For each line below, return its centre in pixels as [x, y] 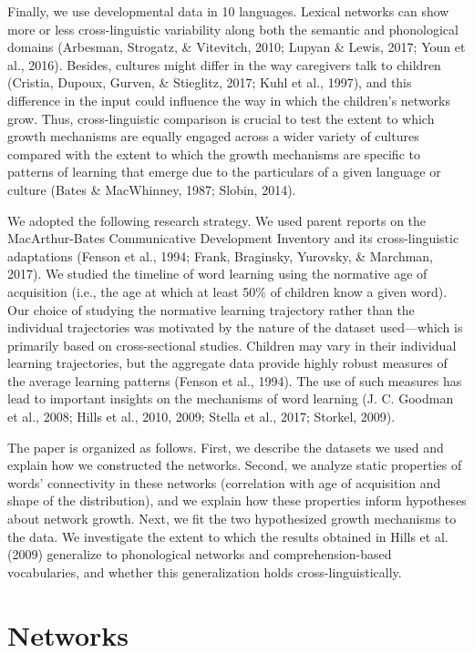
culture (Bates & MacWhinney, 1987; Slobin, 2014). [152, 189]
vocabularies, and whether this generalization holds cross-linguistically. [205, 571]
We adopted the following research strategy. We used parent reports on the [217, 220]
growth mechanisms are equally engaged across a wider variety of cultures [213, 136]
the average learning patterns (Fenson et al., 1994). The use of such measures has [235, 380]
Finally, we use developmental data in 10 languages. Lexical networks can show [228, 11]
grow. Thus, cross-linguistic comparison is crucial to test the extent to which [221, 118]
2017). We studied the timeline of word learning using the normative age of [217, 274]
